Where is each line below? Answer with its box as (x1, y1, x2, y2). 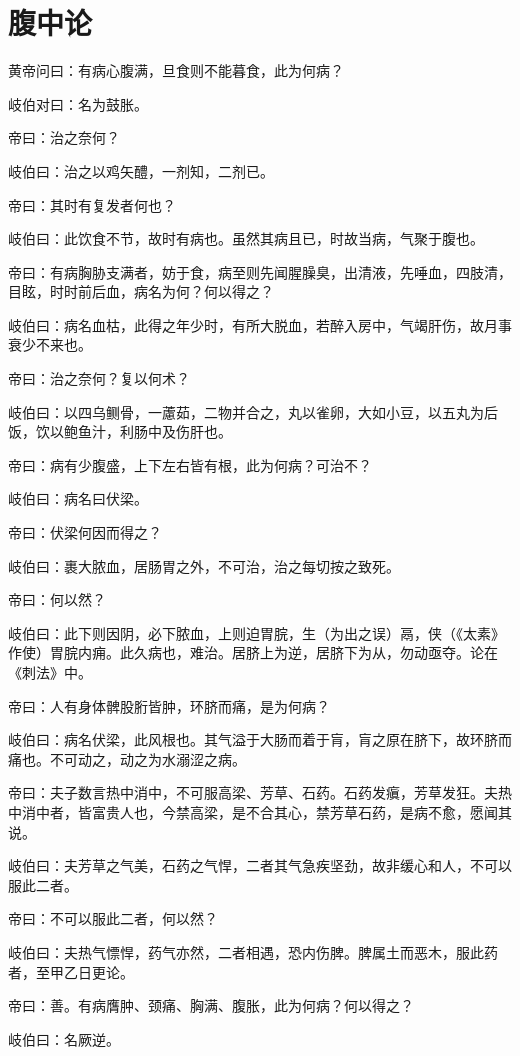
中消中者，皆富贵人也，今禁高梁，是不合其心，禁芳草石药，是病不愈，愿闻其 (8, 801, 512, 822)
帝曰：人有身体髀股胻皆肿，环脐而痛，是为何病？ (8, 695, 330, 716)
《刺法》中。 (8, 662, 92, 682)
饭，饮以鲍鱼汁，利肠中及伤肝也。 (8, 421, 232, 442)
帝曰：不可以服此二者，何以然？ (8, 908, 218, 929)
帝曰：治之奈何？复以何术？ (8, 368, 190, 389)
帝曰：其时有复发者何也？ (8, 194, 176, 215)
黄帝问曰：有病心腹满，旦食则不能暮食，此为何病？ (8, 60, 344, 81)
